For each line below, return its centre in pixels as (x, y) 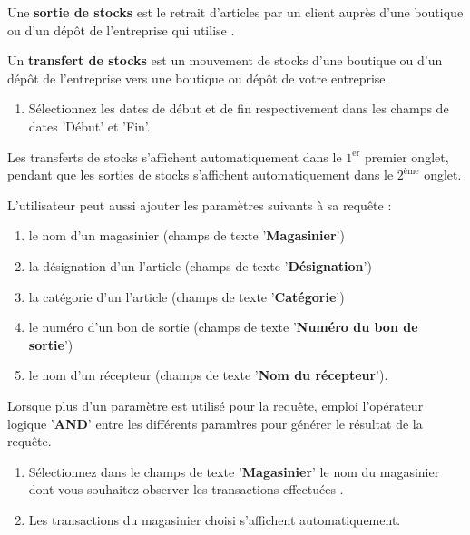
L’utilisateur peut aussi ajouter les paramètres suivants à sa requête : (200, 204)
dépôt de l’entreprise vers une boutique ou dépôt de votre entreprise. (198, 78)
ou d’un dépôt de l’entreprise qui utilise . (121, 29)
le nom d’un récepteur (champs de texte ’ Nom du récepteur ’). (208, 375)
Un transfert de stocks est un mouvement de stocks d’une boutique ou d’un (225, 60)
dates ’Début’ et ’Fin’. (89, 126)
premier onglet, (406, 156)
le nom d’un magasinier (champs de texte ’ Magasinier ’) (186, 235)
